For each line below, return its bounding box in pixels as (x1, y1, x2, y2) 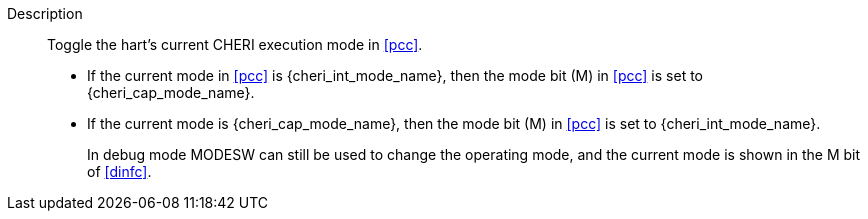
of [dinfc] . (87, 163, 152, 180)
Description (7, 5, 83, 22)
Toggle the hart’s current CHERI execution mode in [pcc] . (47, 36, 423, 53)
